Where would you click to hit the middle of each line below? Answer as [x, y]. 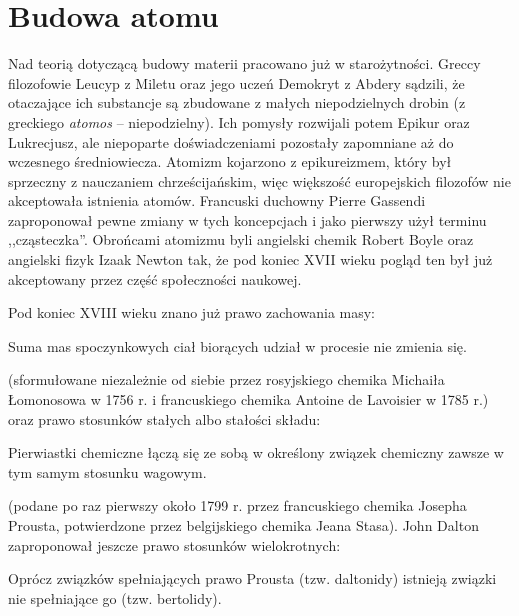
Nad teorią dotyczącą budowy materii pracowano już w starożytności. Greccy [244, 63]
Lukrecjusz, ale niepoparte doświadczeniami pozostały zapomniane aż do [231, 141]
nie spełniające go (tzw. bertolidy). [115, 597]
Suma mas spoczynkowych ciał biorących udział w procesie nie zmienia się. [237, 345]
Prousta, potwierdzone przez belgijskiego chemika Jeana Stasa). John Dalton [243, 525]
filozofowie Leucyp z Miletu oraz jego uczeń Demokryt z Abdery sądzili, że [236, 82]
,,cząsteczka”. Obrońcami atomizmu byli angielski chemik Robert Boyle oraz [241, 239]
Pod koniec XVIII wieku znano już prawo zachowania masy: [192, 312]
